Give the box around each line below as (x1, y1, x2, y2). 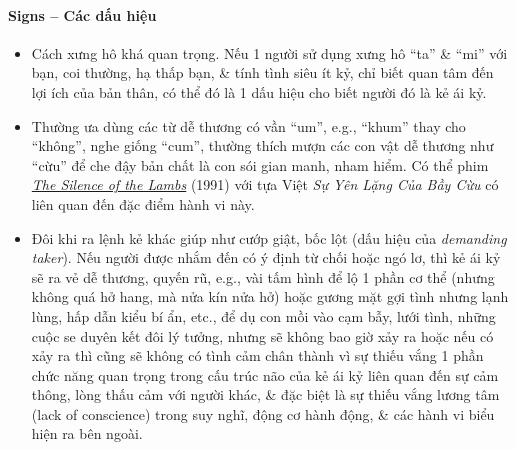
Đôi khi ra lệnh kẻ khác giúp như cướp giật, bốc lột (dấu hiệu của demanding (31, 227, 507, 248)
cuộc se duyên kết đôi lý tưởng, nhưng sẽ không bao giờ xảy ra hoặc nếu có (31, 325, 494, 346)
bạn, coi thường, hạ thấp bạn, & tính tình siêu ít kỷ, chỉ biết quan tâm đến (31, 62, 494, 83)
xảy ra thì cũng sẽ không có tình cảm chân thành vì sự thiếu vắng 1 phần (31, 345, 484, 366)
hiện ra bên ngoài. (31, 423, 143, 444)
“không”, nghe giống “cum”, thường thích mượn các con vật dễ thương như (31, 135, 494, 156)
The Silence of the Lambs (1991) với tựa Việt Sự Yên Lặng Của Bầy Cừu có (31, 174, 499, 195)
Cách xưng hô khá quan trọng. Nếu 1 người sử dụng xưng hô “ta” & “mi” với (31, 42, 508, 63)
